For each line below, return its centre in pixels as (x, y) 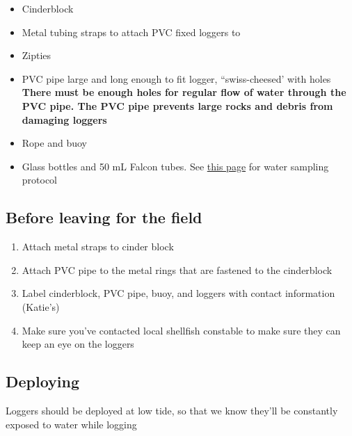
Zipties (37, 55)
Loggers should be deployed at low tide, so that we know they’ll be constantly (172, 410)
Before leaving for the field (104, 217)
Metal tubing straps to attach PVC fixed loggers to (131, 32)
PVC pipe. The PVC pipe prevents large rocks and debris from (177, 105)
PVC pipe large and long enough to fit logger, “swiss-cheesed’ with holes (176, 78)
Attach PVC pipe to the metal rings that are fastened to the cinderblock (177, 269)
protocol (40, 180)
